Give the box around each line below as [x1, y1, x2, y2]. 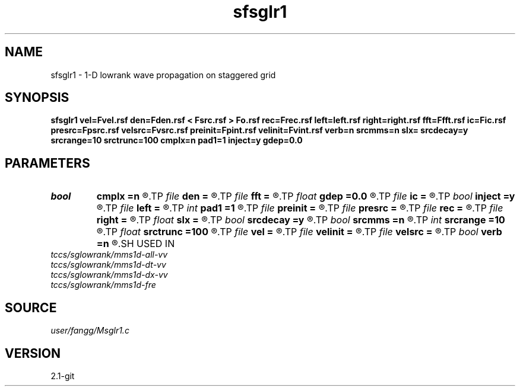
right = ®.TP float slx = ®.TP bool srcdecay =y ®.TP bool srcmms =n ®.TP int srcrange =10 [96, 214, 505, 226]
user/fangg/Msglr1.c [50, 325, 129, 336]
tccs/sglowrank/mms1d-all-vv [50, 249, 168, 260]
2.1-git [50, 370, 75, 381]
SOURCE [5, 300, 57, 315]
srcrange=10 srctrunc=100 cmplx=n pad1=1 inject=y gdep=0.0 [50, 135, 303, 146]
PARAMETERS [5, 155, 90, 171]
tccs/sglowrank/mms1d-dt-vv [50, 259, 166, 270]
